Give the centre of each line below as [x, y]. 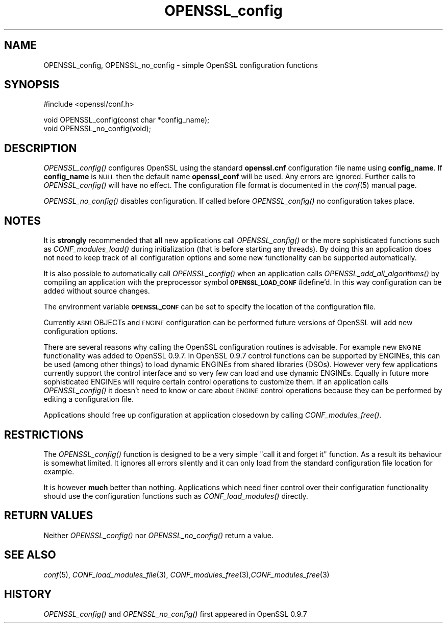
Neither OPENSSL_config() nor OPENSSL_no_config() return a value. [159, 535]
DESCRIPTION [41, 148]
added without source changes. [97, 291]
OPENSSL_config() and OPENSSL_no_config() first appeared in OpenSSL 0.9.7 [175, 614]
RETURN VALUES [49, 516]
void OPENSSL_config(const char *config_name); [127, 120]
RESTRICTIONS [44, 435]
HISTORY [28, 594]
